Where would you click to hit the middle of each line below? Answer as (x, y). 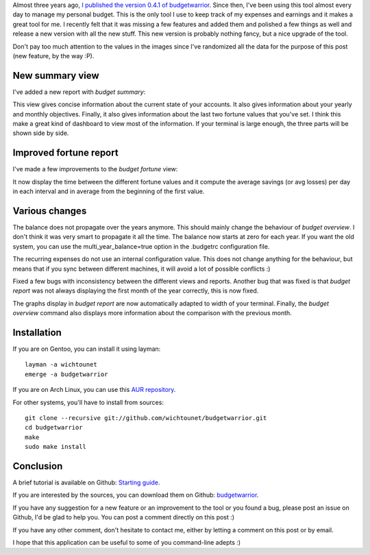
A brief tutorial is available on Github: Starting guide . (86, 482)
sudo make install (56, 447)
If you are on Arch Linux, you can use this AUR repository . (94, 390)
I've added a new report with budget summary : (79, 92)
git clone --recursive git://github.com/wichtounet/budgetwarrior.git (146, 418)
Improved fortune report (66, 153)
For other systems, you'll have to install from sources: (88, 402)
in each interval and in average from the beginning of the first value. (109, 191)
